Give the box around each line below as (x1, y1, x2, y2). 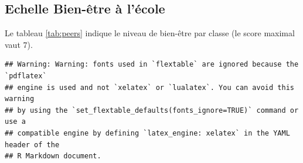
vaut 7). (5, 38, 33, 50)
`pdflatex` (5, 71, 47, 80)
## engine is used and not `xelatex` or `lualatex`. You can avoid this (5, 83, 294, 92)
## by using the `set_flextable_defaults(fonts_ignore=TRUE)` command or (5, 106, 299, 115)
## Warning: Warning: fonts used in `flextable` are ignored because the (5, 60, 299, 69)
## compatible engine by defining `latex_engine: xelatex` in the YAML (5, 129, 290, 137)
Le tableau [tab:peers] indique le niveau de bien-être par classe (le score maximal (5, 27, 295, 39)
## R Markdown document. (5, 152, 101, 161)
